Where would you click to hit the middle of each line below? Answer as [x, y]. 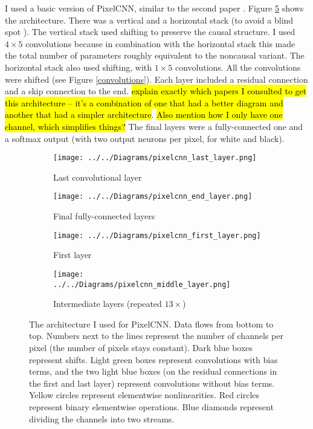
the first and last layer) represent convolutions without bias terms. [152, 383]
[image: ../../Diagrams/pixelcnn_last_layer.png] [155, 158]
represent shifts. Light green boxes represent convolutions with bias [153, 359]
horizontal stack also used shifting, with [79, 67]
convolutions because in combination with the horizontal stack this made [160, 43]
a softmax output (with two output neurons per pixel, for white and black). [145, 138]
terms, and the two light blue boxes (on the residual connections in [153, 371]
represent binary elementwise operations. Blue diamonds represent [151, 406]
